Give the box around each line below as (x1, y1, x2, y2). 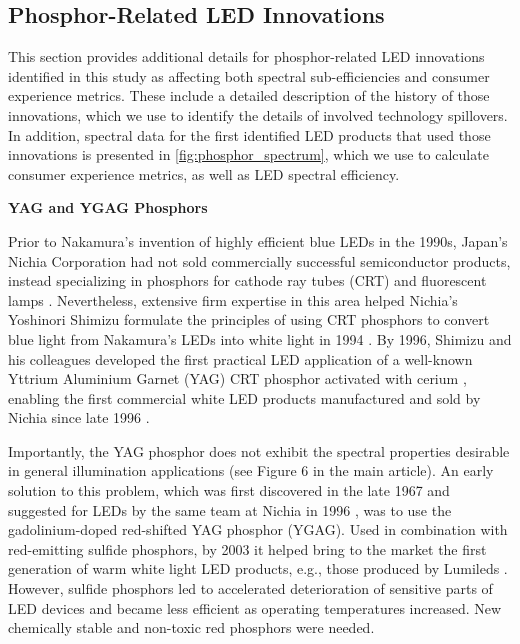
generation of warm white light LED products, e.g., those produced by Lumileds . (8, 558, 508, 579)
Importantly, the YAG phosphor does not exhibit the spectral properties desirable (8, 440, 510, 461)
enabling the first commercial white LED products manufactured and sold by (8, 387, 481, 408)
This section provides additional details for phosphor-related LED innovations (8, 46, 485, 67)
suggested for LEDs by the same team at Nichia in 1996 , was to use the (8, 499, 452, 520)
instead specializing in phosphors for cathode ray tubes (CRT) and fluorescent (8, 270, 487, 291)
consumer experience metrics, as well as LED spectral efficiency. (8, 163, 400, 184)
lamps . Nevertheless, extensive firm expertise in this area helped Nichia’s (8, 289, 458, 310)
